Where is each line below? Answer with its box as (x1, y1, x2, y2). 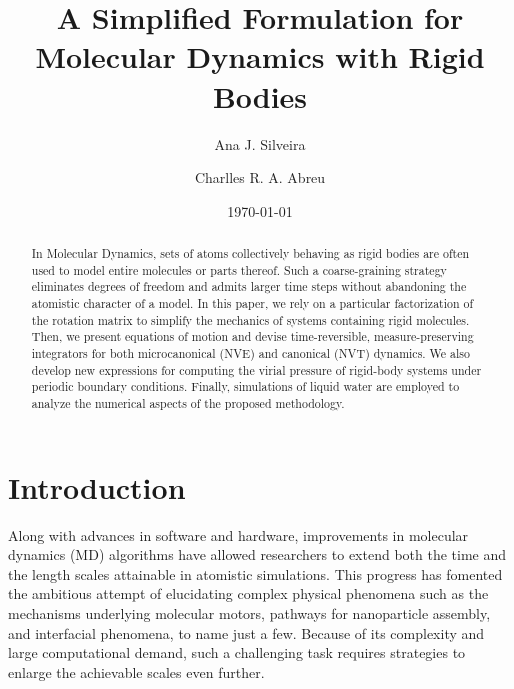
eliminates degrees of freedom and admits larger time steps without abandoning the (31, 278, 467, 295)
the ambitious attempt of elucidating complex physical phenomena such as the (8, 583, 489, 604)
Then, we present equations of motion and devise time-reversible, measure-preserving (31, 328, 474, 345)
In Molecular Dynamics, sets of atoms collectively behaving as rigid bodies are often (31, 245, 470, 262)
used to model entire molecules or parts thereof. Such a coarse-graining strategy (31, 261, 447, 278)
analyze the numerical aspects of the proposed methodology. (31, 394, 345, 411)
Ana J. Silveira (214, 133, 306, 154)
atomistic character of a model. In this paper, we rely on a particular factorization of (31, 295, 474, 312)
